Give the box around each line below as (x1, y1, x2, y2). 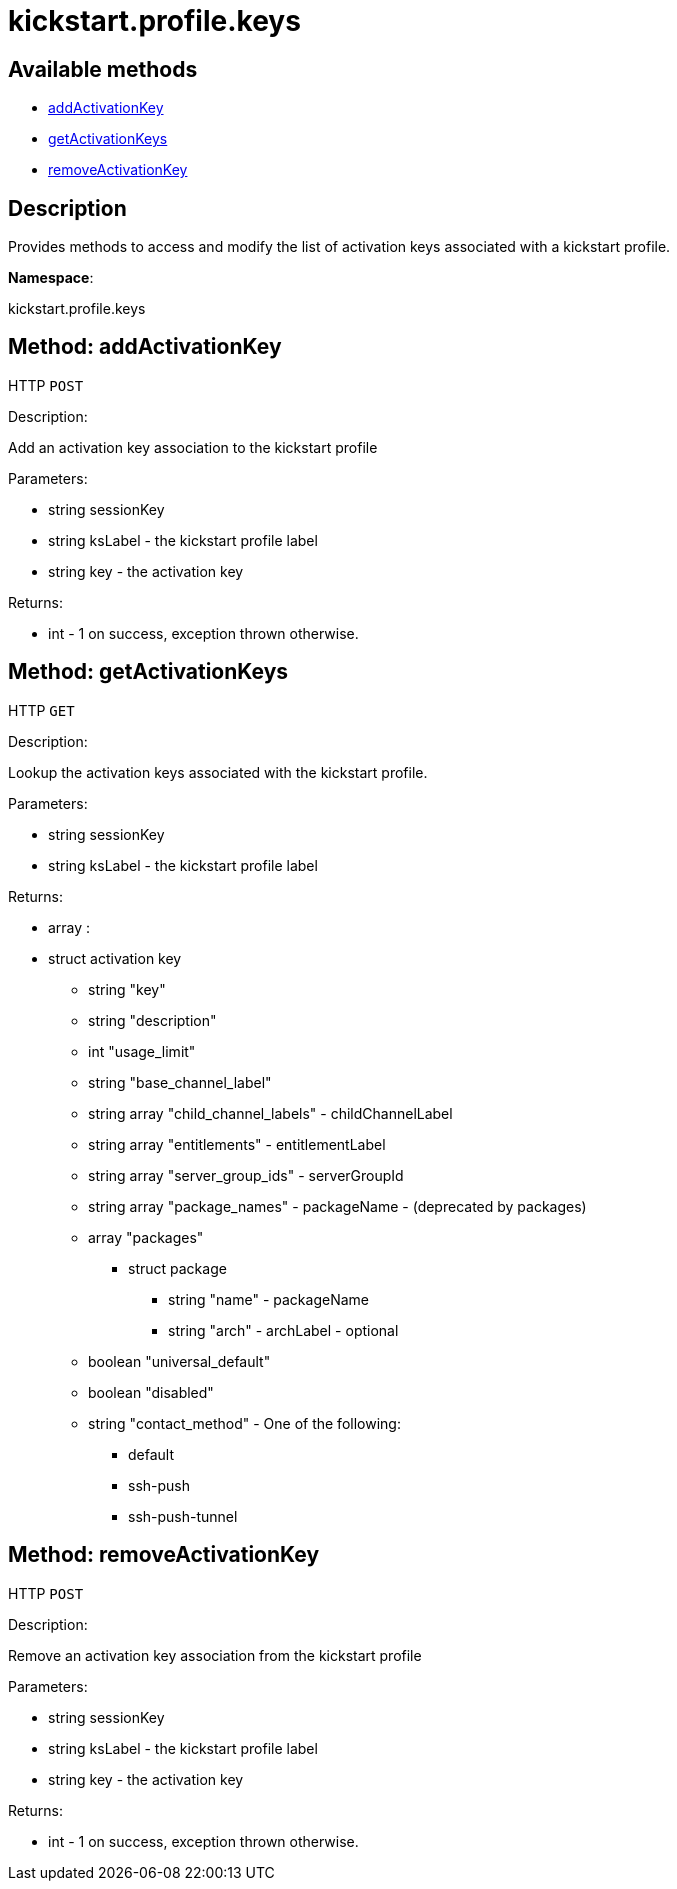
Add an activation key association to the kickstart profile (8, 438, 378, 456)
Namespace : (8, 269, 94, 287)
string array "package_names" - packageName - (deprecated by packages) (88, 1197, 587, 1215)
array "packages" (88, 1228, 204, 1246)
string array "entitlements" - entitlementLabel (88, 1135, 386, 1153)
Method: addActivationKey (8, 334, 282, 360)
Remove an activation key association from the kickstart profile (8, 1646, 422, 1664)
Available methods (8, 56, 198, 82)
